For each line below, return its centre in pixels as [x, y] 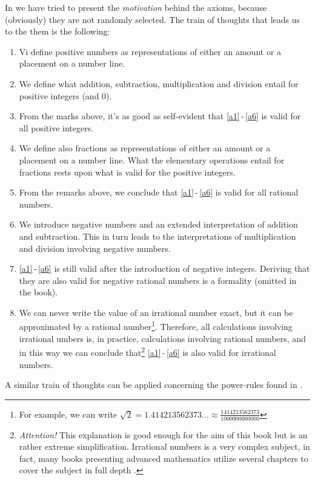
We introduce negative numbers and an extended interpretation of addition [158, 224]
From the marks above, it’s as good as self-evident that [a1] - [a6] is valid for [160, 116]
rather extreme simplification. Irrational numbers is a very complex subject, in [164, 446]
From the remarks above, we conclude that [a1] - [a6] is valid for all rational [159, 192]
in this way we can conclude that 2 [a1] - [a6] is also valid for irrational [148, 351]
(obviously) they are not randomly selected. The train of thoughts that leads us [153, 19]
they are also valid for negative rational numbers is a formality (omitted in [158, 280]
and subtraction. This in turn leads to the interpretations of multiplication [157, 236]
